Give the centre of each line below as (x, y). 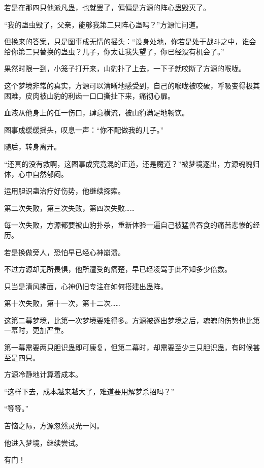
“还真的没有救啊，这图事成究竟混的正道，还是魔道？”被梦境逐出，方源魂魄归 (132, 163)
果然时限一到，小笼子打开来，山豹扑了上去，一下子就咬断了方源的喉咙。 (125, 68)
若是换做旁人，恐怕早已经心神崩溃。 (64, 252)
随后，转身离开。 (32, 147)
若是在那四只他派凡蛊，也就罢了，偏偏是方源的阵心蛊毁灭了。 (107, 7)
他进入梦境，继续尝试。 (43, 442)
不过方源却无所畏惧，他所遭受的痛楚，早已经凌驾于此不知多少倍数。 (118, 269)
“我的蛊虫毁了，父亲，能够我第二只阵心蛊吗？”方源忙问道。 (104, 24)
